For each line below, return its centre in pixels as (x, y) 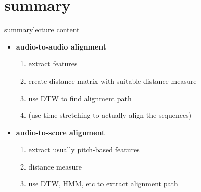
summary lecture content (42, 29)
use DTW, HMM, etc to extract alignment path (103, 184)
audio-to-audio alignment (61, 46)
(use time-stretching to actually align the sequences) (110, 115)
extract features (53, 64)
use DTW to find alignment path (80, 98)
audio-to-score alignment (60, 132)
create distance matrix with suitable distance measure (112, 80)
